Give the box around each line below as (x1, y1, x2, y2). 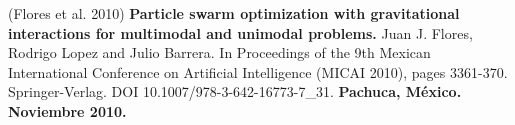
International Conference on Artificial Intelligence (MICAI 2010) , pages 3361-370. (8, 61, 508, 82)
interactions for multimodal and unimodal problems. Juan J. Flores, (8, 22, 473, 43)
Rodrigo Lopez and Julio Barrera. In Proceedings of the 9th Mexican (8, 42, 431, 63)
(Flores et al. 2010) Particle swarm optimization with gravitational (8, 3, 460, 23)
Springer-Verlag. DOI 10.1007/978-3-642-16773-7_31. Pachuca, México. (8, 81, 462, 102)
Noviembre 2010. (8, 100, 127, 121)
